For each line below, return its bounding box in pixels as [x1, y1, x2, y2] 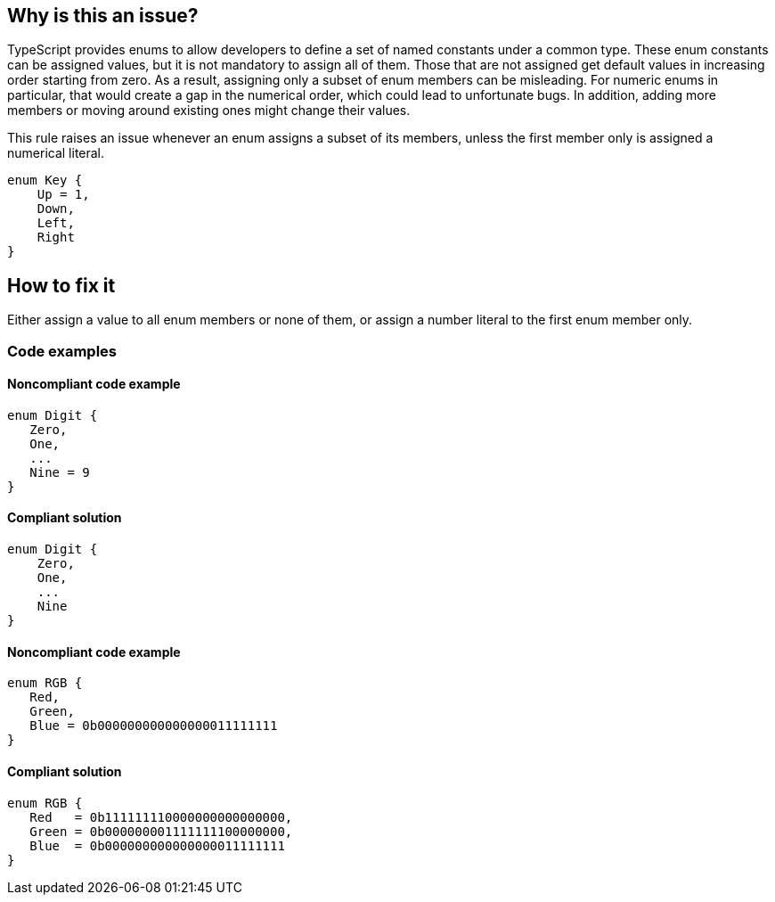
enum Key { [7, 173, 83, 188]
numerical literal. [7, 145, 105, 161]
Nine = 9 [29, 464, 90, 480]
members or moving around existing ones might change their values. [7, 102, 411, 119]
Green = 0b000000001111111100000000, [29, 824, 293, 839]
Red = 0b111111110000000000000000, [29, 809, 293, 824]
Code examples [7, 341, 118, 360]
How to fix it [7, 274, 116, 297]
